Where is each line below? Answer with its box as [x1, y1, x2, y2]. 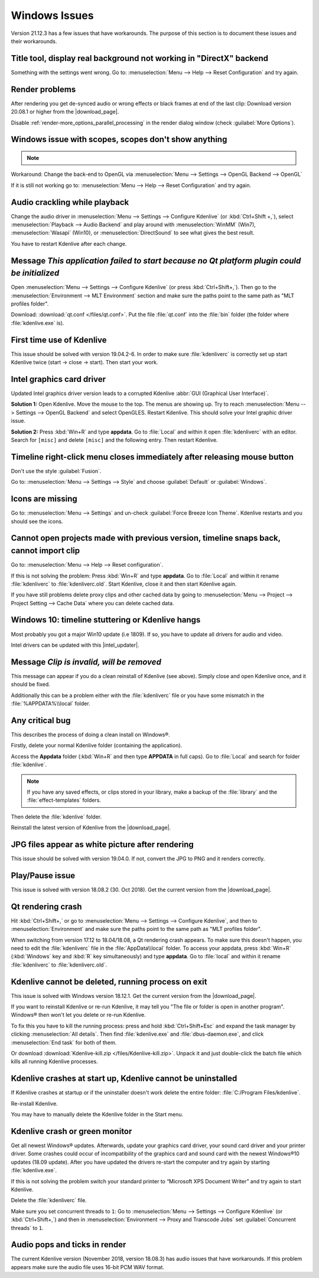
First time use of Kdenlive [11, 335, 107, 345]
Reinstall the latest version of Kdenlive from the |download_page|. [11, 824, 171, 831]
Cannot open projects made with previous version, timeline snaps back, [11, 533, 281, 543]
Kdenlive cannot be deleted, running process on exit [11, 977, 207, 987]
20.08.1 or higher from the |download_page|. [11, 108, 119, 115]
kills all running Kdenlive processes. [11, 1058, 98, 1065]
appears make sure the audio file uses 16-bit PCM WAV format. [11, 1263, 165, 1270]
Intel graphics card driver [11, 374, 106, 384]
